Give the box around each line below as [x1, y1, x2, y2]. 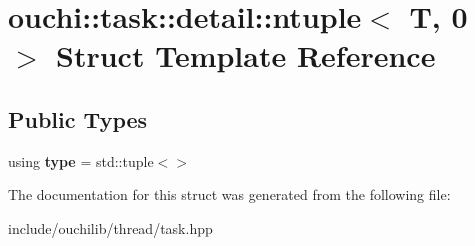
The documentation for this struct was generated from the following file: [8, 184, 451, 205]
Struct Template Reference [56, 35, 436, 76]
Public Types [8, 103, 148, 134]
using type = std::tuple [8, 150, 154, 171]
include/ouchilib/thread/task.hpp [8, 217, 213, 238]
